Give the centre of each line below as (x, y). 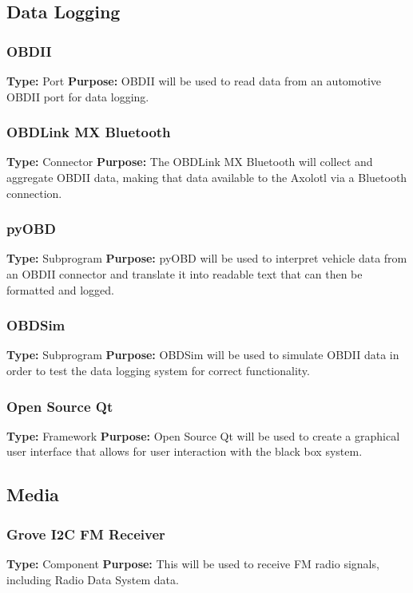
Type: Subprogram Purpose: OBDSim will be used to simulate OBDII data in (203, 355)
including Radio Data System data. (93, 579)
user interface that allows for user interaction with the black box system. (185, 451)
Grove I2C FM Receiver (86, 534)
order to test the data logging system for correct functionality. (158, 370)
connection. (34, 193)
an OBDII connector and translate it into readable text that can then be (185, 274)
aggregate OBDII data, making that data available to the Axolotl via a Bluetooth (207, 177)
